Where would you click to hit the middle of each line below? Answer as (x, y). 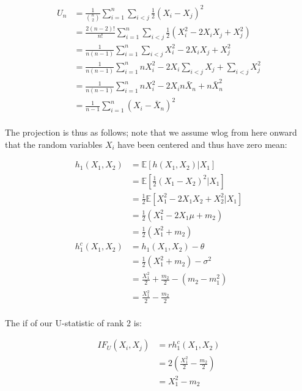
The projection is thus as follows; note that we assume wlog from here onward (151, 132)
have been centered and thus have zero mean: (202, 144)
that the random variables (54, 144)
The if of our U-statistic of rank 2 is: (73, 322)
